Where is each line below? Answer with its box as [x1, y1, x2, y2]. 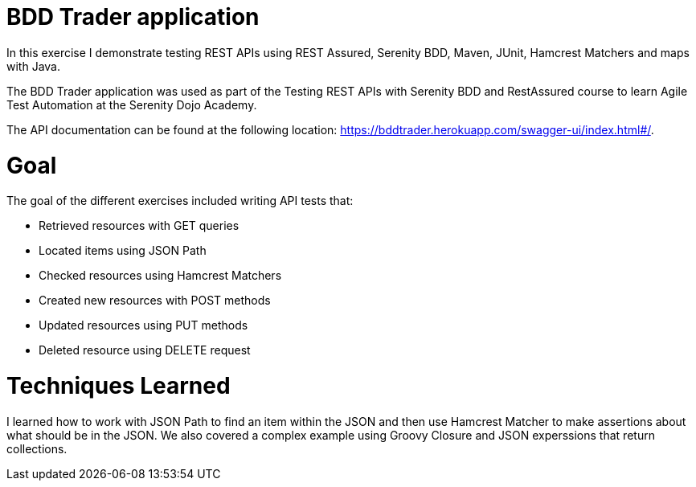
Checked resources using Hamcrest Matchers [39, 268, 282, 283]
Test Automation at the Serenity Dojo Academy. [6, 97, 257, 112]
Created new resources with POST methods [39, 293, 271, 308]
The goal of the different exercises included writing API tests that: [6, 194, 354, 208]
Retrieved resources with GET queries [39, 219, 240, 233]
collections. [6, 441, 68, 456]
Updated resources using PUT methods [39, 318, 248, 333]
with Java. [6, 59, 60, 73]
